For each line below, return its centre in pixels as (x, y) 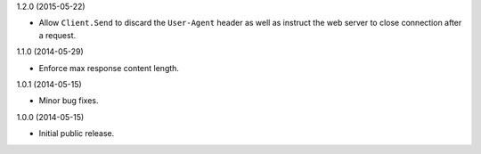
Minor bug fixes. (69, 101)
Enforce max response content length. (109, 68)
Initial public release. (77, 134)
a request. (57, 35)
